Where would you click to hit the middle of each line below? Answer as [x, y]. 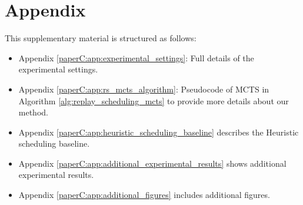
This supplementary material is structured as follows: [101, 38]
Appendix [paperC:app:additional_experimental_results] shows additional [152, 163]
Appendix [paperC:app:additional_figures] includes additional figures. [144, 195]
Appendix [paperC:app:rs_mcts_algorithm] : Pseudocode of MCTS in [144, 89]
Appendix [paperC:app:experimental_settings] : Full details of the [136, 57]
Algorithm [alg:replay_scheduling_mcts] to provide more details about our [154, 100]
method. [33, 112]
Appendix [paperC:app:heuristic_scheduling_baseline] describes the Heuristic [159, 132]
